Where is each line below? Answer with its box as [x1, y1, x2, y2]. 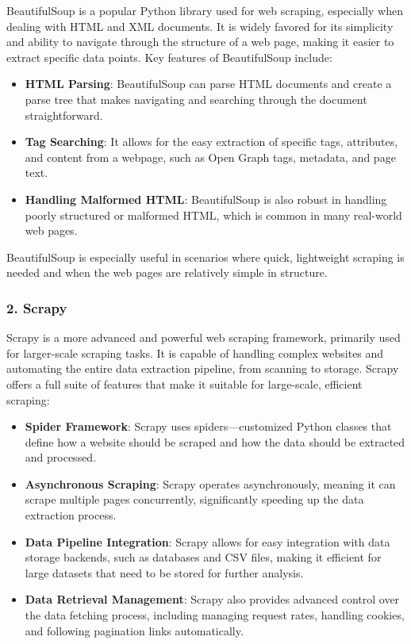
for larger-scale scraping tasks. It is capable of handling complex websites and [6, 344, 384, 361]
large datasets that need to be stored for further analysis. [25, 564, 304, 581]
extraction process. [25, 507, 117, 523]
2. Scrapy [6, 297, 67, 317]
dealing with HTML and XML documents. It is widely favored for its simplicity [6, 17, 394, 34]
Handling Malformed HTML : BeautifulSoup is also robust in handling [25, 190, 387, 207]
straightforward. [25, 106, 103, 123]
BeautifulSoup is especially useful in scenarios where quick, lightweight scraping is [6, 248, 405, 265]
